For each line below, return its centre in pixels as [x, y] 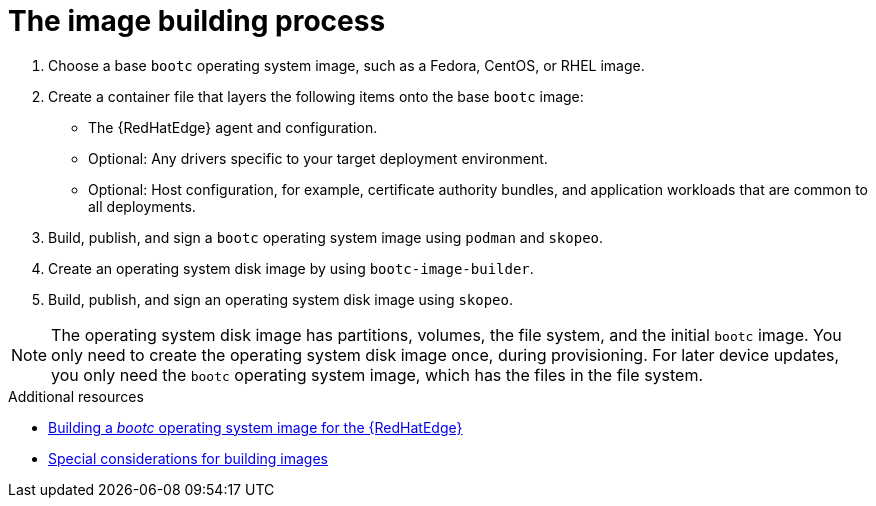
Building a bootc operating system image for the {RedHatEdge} [255, 427]
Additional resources [76, 396]
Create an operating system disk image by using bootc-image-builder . [291, 268]
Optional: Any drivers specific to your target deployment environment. [318, 158]
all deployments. [142, 206]
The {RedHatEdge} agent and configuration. [233, 127]
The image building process [197, 21]
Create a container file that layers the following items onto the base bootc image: [316, 96]
